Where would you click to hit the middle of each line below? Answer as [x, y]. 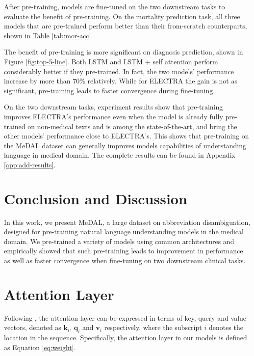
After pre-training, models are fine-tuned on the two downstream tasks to [114, 6]
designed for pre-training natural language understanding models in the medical [124, 232]
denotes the [226, 327]
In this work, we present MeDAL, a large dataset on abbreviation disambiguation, [127, 222]
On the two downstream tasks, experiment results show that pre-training [114, 107]
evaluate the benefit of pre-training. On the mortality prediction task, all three [122, 16]
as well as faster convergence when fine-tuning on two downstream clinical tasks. [125, 260]
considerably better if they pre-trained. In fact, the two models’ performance [119, 71]
